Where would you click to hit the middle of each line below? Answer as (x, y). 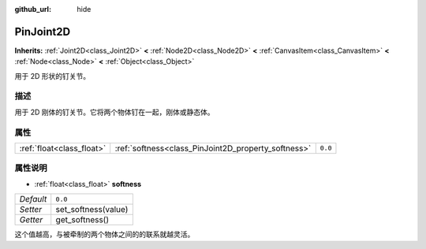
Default (33, 199)
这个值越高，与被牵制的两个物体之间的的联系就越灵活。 (105, 234)
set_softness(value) (92, 210)
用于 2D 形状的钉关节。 (52, 76)
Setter (31, 210)
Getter (31, 220)
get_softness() (82, 220)
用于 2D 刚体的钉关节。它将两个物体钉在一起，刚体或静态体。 (114, 112)
